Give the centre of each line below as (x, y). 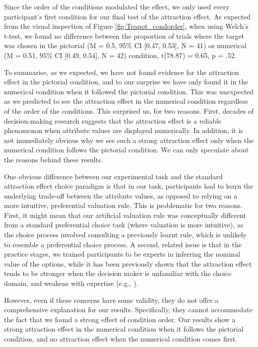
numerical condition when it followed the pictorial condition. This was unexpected (129, 91)
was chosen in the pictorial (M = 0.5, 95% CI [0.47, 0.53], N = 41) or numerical (125, 45)
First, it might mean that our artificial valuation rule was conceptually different (125, 215)
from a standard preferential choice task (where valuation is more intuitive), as (124, 225)
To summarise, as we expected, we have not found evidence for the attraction (122, 72)
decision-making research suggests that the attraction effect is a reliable (113, 120)
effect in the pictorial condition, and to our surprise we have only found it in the (126, 82)
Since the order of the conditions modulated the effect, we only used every (117, 6)
